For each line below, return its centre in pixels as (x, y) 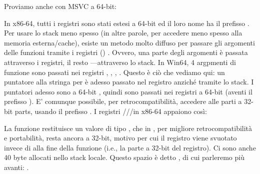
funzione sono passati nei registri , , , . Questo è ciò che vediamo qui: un (114, 72)
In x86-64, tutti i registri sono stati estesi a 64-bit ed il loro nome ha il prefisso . (127, 23)
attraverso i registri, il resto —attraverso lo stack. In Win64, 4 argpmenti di (120, 62)
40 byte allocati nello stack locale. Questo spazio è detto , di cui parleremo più (124, 157)
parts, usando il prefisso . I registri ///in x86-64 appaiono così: (111, 111)
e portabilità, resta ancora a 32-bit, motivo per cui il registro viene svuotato (120, 138)
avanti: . (16, 167)
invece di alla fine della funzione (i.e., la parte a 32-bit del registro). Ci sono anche (130, 147)
